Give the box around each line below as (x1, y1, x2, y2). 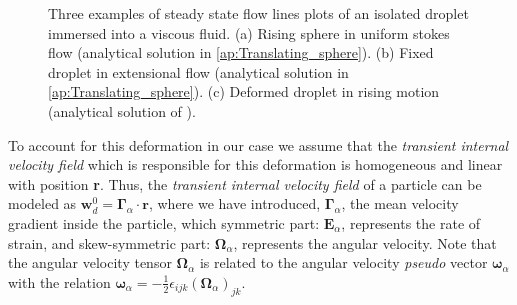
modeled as (8, 193, 77, 214)
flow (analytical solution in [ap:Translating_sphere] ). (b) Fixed (48, 42, 434, 63)
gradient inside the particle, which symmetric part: (8, 212, 320, 233)
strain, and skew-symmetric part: (8, 232, 211, 253)
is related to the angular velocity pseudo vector (199, 252, 488, 273)
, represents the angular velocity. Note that (233, 232, 497, 253)
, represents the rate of (341, 212, 481, 233)
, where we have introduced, (148, 193, 321, 214)
